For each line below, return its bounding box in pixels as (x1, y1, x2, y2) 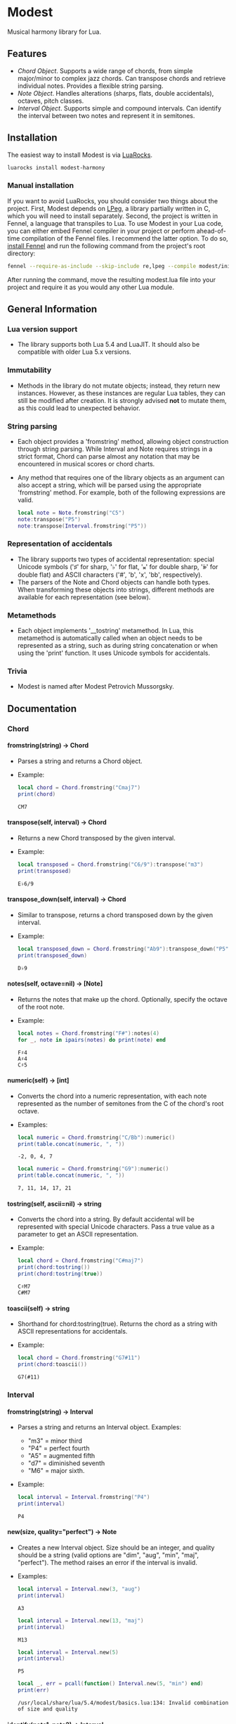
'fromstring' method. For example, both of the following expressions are (17, 488, 226, 497)
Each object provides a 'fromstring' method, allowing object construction (17, 437, 229, 445)
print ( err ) (17, 1687, 50, 1694)
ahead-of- (196, 226, 226, 235)
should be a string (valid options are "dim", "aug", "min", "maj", (17, 1551, 199, 1559)
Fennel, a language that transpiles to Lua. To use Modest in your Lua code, (7, 219, 223, 227)
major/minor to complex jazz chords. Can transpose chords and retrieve (17, 74, 226, 82)
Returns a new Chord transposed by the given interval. (17, 834, 176, 842)
